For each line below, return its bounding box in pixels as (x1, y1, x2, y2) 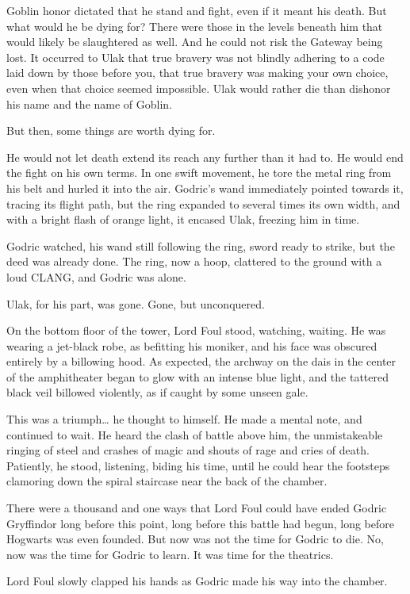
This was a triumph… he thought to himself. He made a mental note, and (6, 411, 362, 427)
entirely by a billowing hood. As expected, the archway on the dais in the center (6, 353, 397, 370)
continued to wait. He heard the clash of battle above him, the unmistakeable (6, 426, 383, 443)
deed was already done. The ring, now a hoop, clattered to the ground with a (6, 253, 382, 270)
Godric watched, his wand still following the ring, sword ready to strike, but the (6, 237, 395, 254)
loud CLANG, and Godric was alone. (6, 268, 186, 285)
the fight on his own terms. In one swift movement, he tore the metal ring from (6, 164, 392, 181)
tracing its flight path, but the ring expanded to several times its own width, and (6, 195, 400, 212)
